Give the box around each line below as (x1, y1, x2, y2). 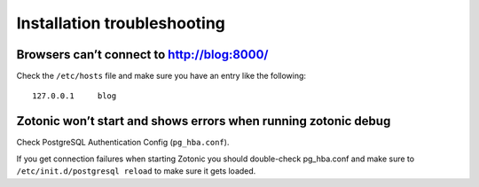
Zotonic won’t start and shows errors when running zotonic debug (16, 113, 391, 129)
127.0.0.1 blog (32, 91, 117, 101)
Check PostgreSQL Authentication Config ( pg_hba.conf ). (16, 137, 230, 148)
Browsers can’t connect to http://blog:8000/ (16, 47, 269, 62)
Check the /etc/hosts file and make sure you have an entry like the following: (16, 71, 306, 82)
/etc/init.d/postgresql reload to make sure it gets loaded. (16, 166, 256, 176)
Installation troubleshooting (16, 13, 226, 33)
